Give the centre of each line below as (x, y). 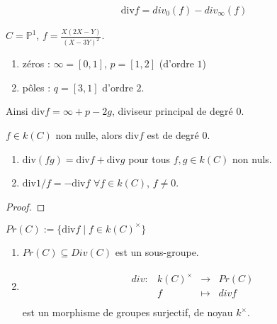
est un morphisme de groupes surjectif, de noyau (128, 312)
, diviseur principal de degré (172, 111)
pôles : (36, 87)
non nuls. (252, 158)
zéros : (36, 63)
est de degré (173, 135)
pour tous (149, 158)
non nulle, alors (89, 135)
